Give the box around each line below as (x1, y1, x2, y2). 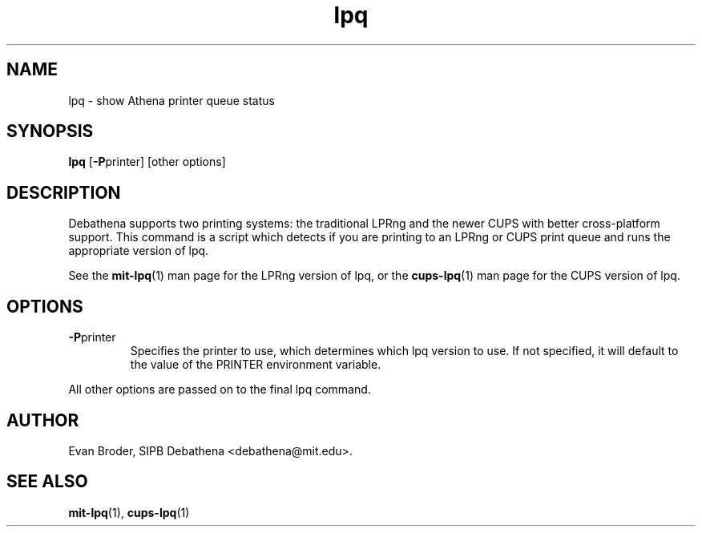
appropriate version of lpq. (68, 244, 209, 258)
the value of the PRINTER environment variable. (130, 357, 381, 372)
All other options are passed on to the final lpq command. (68, 382, 371, 397)
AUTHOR (6, 410, 79, 430)
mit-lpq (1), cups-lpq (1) (68, 505, 190, 519)
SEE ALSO (6, 471, 88, 492)
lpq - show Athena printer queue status (68, 93, 275, 107)
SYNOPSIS (6, 121, 94, 142)
